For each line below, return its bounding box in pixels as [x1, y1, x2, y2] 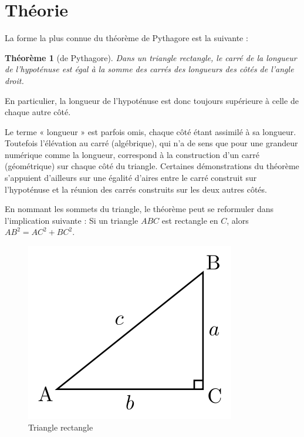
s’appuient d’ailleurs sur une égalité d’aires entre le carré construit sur [5, 172, 257, 184]
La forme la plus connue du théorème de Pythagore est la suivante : [5, 32, 248, 44]
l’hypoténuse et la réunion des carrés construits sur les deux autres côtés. [5, 183, 267, 195]
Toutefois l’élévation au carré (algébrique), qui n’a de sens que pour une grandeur [5, 137, 298, 149]
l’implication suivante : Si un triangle [5, 214, 139, 226]
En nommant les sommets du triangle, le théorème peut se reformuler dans [5, 203, 274, 215]
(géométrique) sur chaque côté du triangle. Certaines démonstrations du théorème [5, 160, 299, 172]
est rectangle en [161, 214, 218, 226]
